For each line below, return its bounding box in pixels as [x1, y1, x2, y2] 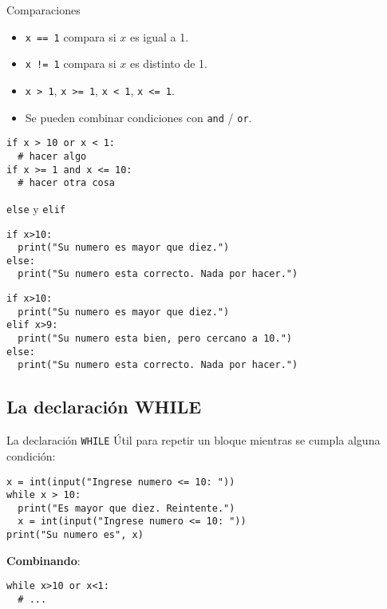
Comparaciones [6, 2, 81, 18]
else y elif [6, 200, 65, 216]
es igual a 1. [129, 28, 189, 45]
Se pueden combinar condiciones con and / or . [25, 109, 252, 125]
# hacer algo [18, 150, 87, 162]
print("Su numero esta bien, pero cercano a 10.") [18, 333, 292, 345]
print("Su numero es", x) [6, 529, 144, 541]
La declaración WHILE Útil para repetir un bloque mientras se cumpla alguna [6, 432, 381, 449]
